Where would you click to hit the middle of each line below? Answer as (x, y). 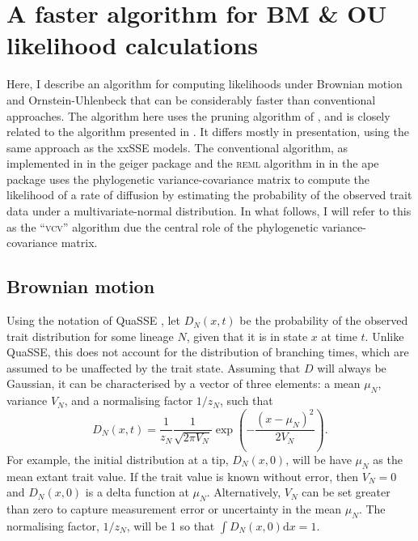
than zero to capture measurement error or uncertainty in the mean (174, 508)
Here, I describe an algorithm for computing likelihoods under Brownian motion (205, 84)
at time (339, 336)
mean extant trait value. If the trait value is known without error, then (183, 476)
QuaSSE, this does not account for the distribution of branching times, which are (208, 352)
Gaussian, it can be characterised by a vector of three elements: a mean (184, 383)
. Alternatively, (244, 492)
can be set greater (346, 492)
